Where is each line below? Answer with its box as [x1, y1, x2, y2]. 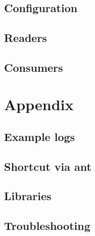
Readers [4, 29, 47, 45]
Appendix [4, 94, 74, 115]
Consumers [4, 59, 63, 75]
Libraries [4, 188, 52, 204]
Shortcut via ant [4, 158, 91, 174]
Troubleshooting [4, 218, 90, 233]
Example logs [4, 128, 75, 144]
